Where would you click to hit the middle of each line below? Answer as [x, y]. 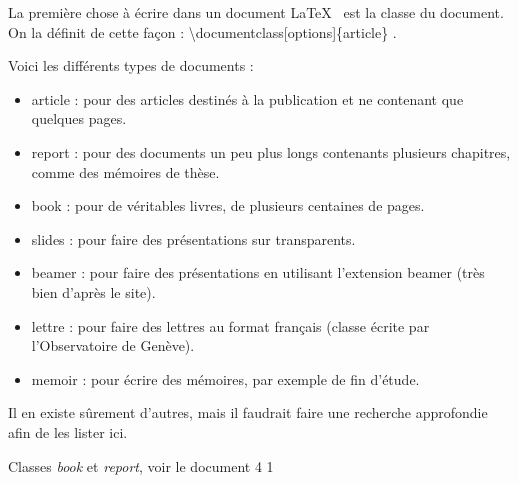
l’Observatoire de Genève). [113, 345]
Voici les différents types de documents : [131, 65]
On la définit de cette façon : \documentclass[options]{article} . [202, 31]
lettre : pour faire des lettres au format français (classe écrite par [230, 325]
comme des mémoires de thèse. [125, 171]
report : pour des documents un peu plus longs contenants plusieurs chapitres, [271, 151]
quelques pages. [79, 118]
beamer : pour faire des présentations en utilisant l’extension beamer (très [258, 272]
